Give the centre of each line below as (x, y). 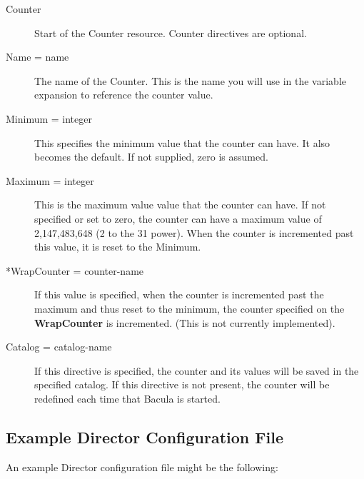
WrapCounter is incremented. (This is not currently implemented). (185, 322)
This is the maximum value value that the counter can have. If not (180, 205)
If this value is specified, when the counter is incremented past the (179, 294)
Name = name (37, 57)
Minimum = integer (49, 118)
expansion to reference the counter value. (124, 95)
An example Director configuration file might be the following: (142, 467)
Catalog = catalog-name (59, 347)
